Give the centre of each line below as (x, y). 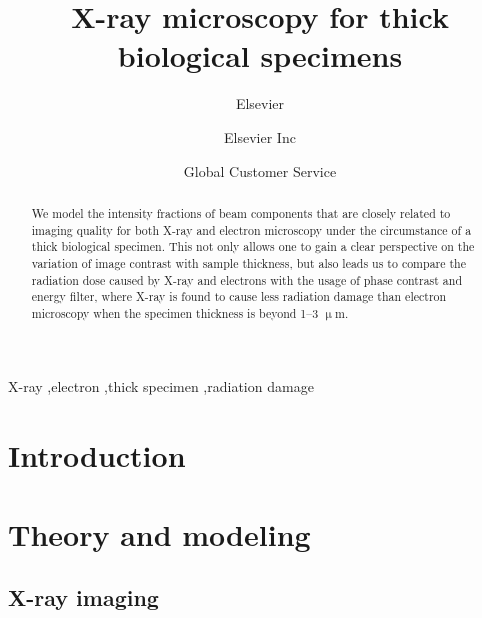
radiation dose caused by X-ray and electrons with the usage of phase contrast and (247, 279)
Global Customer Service (260, 170)
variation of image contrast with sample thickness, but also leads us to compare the (248, 262)
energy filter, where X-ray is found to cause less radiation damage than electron (239, 296)
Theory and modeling (159, 533)
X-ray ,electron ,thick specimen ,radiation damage (161, 386)
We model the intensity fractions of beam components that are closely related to (241, 212)
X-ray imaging (83, 597)
